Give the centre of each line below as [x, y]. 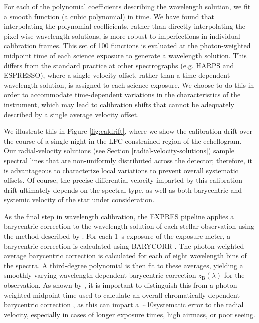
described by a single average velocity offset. [72, 114]
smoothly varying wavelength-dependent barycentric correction [100, 275]
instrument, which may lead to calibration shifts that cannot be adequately [119, 104]
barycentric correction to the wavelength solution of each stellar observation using [129, 226]
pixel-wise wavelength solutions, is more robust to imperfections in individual [122, 36]
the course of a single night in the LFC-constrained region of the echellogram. [123, 141]
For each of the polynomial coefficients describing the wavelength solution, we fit [127, 6]
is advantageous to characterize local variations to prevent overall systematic [121, 170]
